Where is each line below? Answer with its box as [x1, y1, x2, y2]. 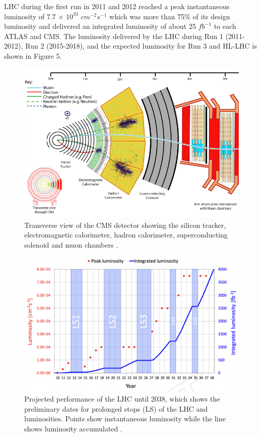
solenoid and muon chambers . [24, 239, 118, 250]
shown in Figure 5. [4, 50, 62, 61]
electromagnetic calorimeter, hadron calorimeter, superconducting [24, 229, 228, 240]
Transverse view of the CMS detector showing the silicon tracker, [24, 219, 226, 230]
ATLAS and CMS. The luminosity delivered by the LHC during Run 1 [4, 30, 224, 41]
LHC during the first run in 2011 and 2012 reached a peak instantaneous [4, 1, 230, 11]
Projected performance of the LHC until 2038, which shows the [24, 393, 220, 404]
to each [213, 21, 236, 31]
